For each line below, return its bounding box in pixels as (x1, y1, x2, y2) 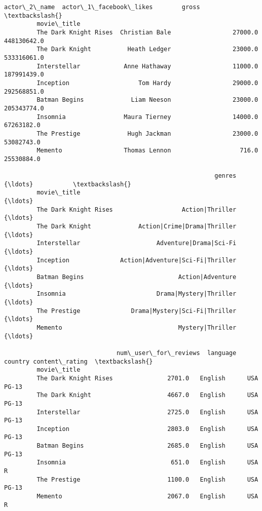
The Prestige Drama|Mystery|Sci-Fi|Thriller (36, 307, 237, 315)
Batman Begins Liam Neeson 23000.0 (36, 96, 258, 104)
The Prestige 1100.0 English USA (36, 476, 258, 483)
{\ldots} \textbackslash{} (4, 180, 131, 188)
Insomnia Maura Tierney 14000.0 (36, 113, 258, 121)
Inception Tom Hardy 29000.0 (36, 79, 258, 87)
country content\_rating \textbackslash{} (4, 358, 153, 365)
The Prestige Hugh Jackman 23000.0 (36, 130, 258, 137)
